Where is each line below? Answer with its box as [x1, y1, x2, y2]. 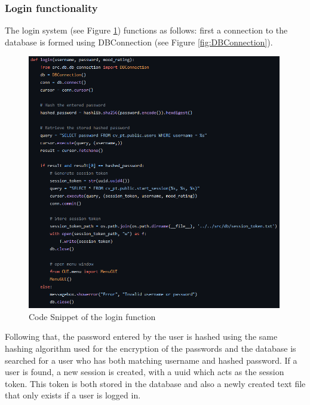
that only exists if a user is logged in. [5, 389, 141, 401]
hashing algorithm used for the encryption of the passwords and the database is [5, 342, 296, 354]
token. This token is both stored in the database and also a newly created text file [5, 377, 306, 389]
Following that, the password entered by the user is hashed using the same [5, 330, 278, 343]
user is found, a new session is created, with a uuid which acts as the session [5, 366, 284, 378]
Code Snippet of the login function [29, 310, 156, 322]
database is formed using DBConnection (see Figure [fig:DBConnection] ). [5, 35, 273, 48]
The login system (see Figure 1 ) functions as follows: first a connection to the [5, 24, 288, 36]
